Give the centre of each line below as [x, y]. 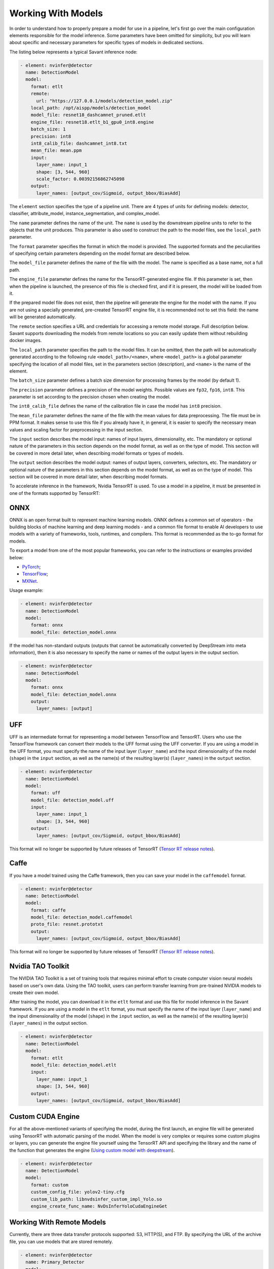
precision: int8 [51, 136]
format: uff [46, 793]
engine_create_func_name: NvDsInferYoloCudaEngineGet [99, 1206]
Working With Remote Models [58, 1223]
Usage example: [26, 590]
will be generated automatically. [43, 317]
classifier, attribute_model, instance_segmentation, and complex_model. [85, 214]
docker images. [26, 341]
